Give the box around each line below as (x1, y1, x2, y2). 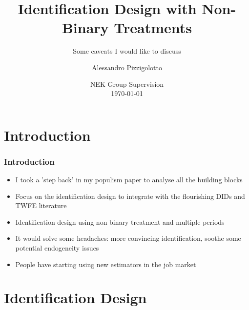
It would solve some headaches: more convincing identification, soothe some (15, 233, 241, 243)
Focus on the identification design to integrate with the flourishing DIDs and (15, 191, 245, 201)
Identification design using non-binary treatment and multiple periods (15, 216, 225, 227)
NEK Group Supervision (90, 78, 164, 89)
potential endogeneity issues (15, 243, 99, 253)
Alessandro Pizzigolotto (92, 62, 162, 72)
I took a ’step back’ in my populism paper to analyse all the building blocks (15, 174, 243, 185)
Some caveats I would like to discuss (73, 46, 181, 56)
